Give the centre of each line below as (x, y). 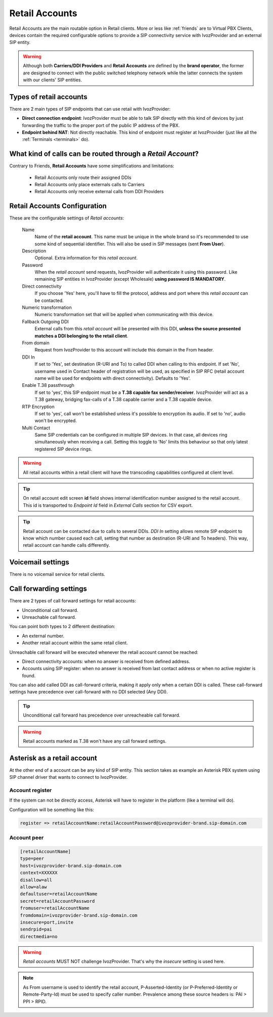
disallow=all (36, 880)
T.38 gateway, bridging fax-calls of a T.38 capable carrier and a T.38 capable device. (123, 400)
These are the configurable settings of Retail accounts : (67, 218)
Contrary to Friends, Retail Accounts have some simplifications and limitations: (92, 166)
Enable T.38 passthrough (48, 385)
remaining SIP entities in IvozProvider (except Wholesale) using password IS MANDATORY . (130, 279)
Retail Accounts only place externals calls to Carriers (90, 185)
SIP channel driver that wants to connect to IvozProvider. (69, 777)
